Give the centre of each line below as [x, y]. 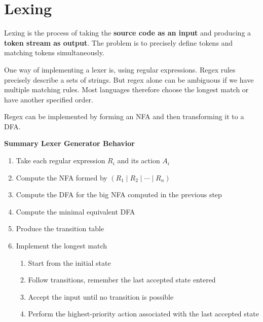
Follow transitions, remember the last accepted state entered [122, 280]
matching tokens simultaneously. [54, 52]
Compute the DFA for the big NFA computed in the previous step [119, 194]
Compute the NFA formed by [62, 177]
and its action [139, 160]
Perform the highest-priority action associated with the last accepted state [143, 314]
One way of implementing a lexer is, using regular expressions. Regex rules [120, 69]
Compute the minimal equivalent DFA [76, 211]
